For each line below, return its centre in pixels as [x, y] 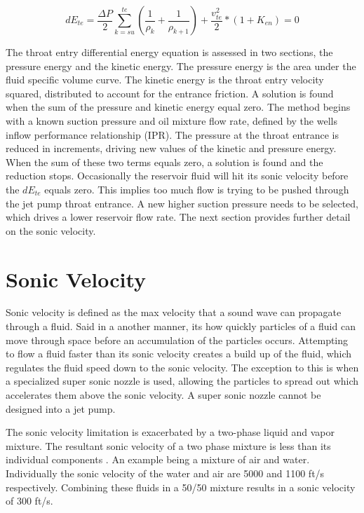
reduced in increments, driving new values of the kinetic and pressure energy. [171, 148]
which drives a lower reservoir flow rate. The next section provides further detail [178, 217]
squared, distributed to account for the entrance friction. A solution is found [170, 93]
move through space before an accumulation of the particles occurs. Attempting [177, 340]
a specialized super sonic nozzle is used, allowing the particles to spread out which [182, 381]
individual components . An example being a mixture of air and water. [158, 459]
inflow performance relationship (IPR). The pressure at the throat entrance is [173, 134]
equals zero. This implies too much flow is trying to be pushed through [197, 189]
